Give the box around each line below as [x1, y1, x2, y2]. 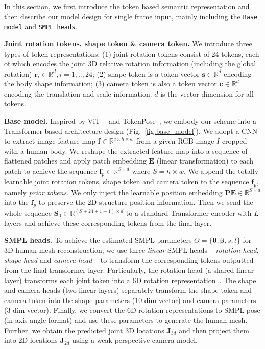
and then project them [179, 324, 249, 335]
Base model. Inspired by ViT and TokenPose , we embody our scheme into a [4, 115, 256, 126]
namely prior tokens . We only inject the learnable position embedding [4, 187, 223, 197]
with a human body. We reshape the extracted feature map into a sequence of [4, 145, 248, 156]
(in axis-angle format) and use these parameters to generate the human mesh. [4, 314, 248, 325]
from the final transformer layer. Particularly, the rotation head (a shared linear [4, 264, 254, 275]
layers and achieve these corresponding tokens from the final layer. [4, 217, 212, 228]
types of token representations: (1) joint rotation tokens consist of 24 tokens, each [4, 48, 259, 59]
